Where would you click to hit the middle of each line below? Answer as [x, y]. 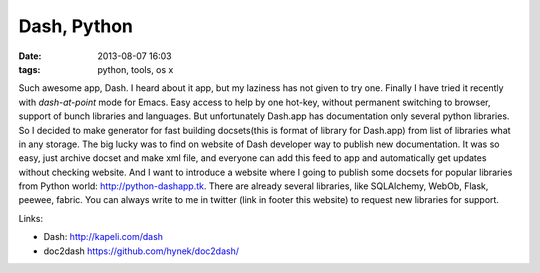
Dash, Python [76, 26]
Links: [31, 218]
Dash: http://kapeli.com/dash [103, 237]
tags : [29, 69]
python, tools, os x [135, 69]
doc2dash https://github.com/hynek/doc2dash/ [141, 251]
